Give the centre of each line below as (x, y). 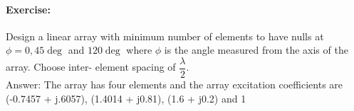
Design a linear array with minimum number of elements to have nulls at (165, 36)
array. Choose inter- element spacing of (91, 67)
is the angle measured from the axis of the (256, 50)
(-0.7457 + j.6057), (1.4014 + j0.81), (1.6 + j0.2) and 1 (126, 98)
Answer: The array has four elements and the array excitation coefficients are (175, 84)
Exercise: (28, 9)
